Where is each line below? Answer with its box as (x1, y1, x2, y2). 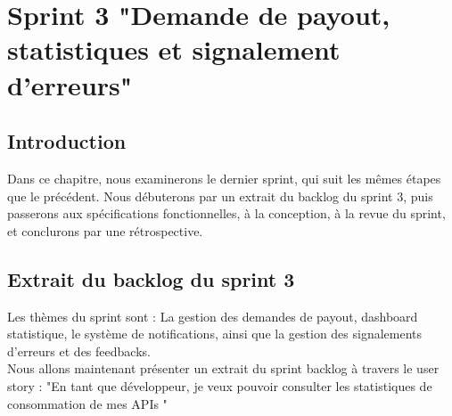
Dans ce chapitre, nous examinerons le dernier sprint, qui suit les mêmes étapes (7, 168, 441, 187)
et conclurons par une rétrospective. (7, 221, 203, 240)
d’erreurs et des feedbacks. (7, 341, 151, 360)
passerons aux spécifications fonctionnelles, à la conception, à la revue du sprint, (7, 204, 446, 223)
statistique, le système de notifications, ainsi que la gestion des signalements (7, 324, 423, 343)
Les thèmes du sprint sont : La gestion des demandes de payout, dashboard (7, 306, 418, 325)
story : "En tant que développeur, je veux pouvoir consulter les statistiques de (7, 376, 432, 395)
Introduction (7, 127, 127, 155)
